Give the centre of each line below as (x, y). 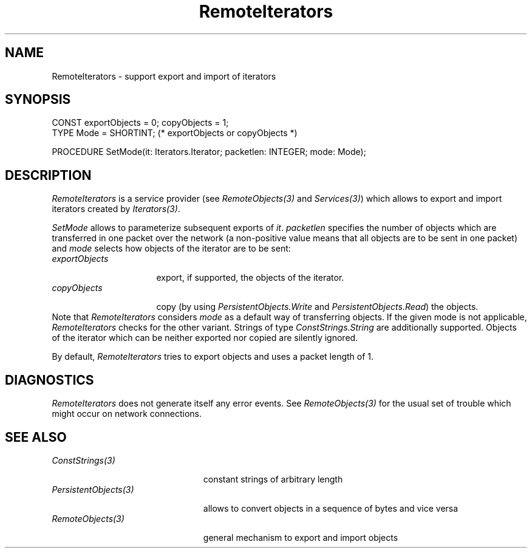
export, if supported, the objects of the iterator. (250, 278)
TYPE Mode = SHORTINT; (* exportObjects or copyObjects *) (175, 133)
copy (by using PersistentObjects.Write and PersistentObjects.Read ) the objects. (317, 307)
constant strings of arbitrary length (273, 479)
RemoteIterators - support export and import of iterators (164, 76)
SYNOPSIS (38, 100)
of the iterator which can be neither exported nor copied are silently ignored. (205, 338)
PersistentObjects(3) (93, 489)
